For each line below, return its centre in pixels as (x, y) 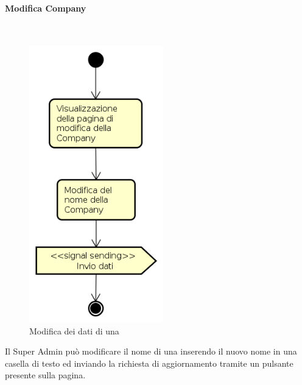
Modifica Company (46, 8)
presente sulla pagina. (45, 375)
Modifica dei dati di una (74, 330)
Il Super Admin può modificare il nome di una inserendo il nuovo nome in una (151, 351)
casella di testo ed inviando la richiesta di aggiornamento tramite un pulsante (149, 363)
